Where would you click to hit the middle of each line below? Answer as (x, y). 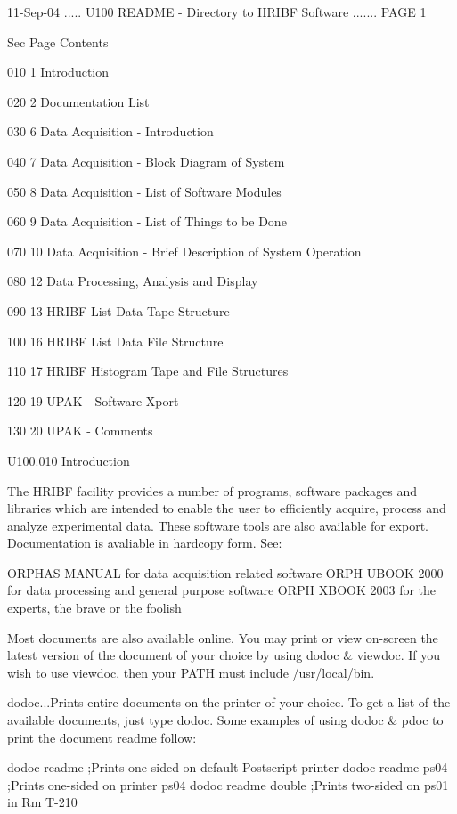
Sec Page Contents (58, 41)
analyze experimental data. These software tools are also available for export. (218, 525)
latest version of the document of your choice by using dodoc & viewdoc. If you (224, 655)
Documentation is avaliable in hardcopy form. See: (145, 543)
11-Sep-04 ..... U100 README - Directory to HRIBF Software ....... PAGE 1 (217, 12)
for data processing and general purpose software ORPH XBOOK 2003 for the (222, 590)
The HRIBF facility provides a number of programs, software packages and (212, 490)
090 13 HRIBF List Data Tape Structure (118, 310)
